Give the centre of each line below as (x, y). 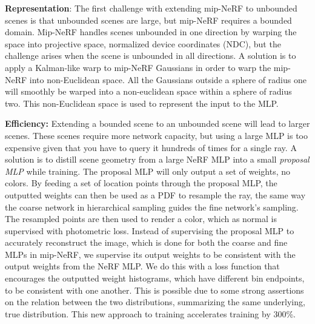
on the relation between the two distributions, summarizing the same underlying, (155, 302)
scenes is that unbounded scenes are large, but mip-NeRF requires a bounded (148, 20)
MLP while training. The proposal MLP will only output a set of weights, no (148, 171)
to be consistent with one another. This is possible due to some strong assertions (154, 290)
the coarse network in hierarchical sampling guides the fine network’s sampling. (152, 207)
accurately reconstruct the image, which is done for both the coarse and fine (146, 242)
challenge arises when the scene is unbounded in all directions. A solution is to (151, 56)
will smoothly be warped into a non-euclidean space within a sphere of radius (148, 91)
